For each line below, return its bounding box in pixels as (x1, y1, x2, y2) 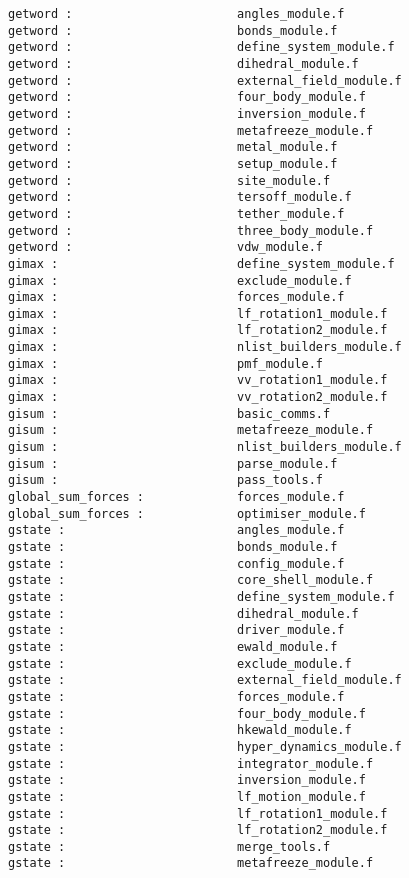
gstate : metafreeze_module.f (8, 856, 374, 871)
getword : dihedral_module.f (8, 56, 359, 71)
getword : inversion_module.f (8, 106, 366, 121)
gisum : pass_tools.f (8, 473, 323, 488)
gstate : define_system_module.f (8, 589, 395, 604)
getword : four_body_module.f (8, 90, 366, 105)
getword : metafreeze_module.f (8, 123, 374, 138)
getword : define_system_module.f (8, 40, 395, 55)
